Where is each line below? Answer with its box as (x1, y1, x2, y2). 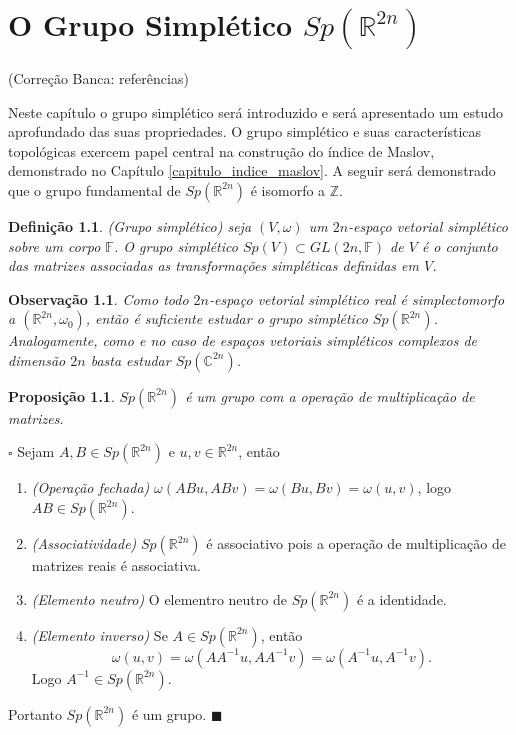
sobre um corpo (8, 235, 101, 256)
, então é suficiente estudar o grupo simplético (85, 308, 368, 329)
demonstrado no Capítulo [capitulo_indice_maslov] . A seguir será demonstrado (8, 160, 496, 181)
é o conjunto (421, 235, 498, 256)
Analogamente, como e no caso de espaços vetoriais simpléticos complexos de (8, 330, 478, 351)
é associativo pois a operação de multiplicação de (206, 533, 506, 554)
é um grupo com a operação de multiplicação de (185, 385, 475, 406)
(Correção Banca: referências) (8, 67, 189, 88)
